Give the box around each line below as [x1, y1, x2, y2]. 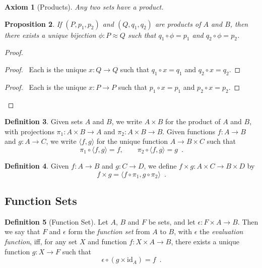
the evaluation [200, 226, 243, 237]
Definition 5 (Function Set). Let [5, 216, 108, 227]
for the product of [165, 116, 221, 127]
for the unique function [96, 136, 168, 146]
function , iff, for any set [5, 236, 78, 246]
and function [88, 236, 127, 246]
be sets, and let [148, 216, 195, 227]
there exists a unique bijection [5, 29, 96, 40]
